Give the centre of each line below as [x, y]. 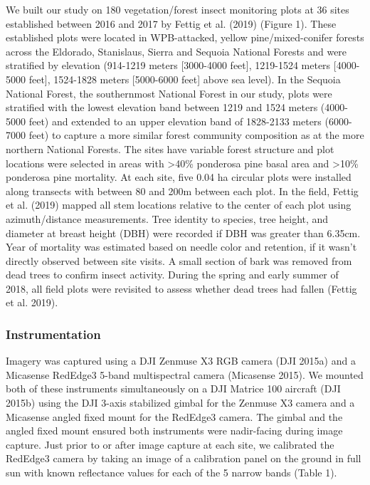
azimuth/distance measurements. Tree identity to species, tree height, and [167, 218]
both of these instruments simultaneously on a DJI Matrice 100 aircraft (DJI [173, 388]
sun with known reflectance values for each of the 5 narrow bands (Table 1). [171, 473]
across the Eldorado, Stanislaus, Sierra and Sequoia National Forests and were [176, 51]
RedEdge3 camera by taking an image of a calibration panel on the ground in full [184, 458]
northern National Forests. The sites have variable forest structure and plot [170, 148]
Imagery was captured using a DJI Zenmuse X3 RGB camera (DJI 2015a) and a [181, 361]
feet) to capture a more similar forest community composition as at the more [196, 135]
